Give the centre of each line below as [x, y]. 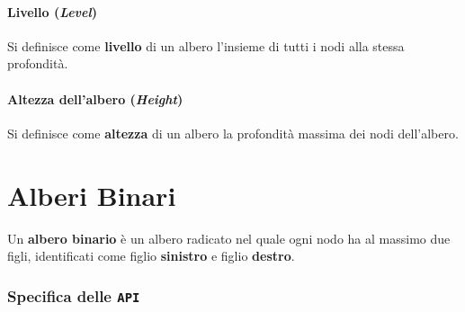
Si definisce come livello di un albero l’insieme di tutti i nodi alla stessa [206, 45]
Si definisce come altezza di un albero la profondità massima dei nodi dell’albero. [233, 133]
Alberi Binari [92, 195]
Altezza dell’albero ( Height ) [95, 98]
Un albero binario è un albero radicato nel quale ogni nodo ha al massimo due [229, 238]
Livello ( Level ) [52, 11]
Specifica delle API [74, 295]
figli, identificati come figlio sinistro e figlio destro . [151, 256]
